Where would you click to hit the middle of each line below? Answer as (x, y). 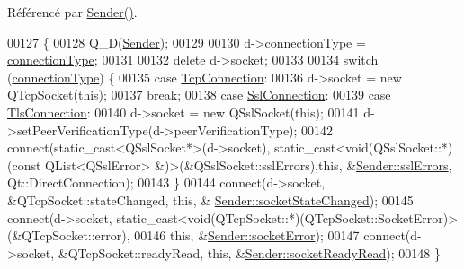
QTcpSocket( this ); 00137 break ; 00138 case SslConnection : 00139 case (199, 95)
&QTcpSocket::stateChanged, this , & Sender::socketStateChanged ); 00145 (210, 200)
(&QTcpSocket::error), (69, 235)
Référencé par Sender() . (72, 12)
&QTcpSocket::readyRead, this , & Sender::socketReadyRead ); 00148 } (249, 252)
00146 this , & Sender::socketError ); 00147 (247, 235)
